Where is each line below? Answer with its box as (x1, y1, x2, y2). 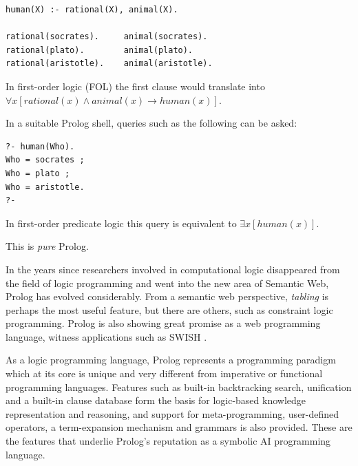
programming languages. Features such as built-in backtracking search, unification (6, 379, 352, 394)
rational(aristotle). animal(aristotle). (6, 59, 213, 69)
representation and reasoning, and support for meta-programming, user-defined (6, 406, 339, 421)
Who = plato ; (6, 168, 70, 178)
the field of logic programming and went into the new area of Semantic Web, (6, 275, 329, 290)
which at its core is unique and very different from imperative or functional (6, 366, 323, 381)
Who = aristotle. (6, 182, 85, 192)
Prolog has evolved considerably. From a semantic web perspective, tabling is (6, 289, 329, 304)
